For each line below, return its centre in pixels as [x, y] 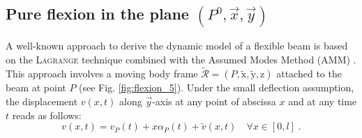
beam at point [36, 87]
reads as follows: [47, 115]
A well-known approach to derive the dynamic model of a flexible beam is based [177, 46]
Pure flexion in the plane [97, 14]
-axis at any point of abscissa [214, 101]
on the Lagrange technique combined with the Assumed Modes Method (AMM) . [181, 59]
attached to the [309, 74]
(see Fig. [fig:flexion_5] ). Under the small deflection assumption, [217, 87]
